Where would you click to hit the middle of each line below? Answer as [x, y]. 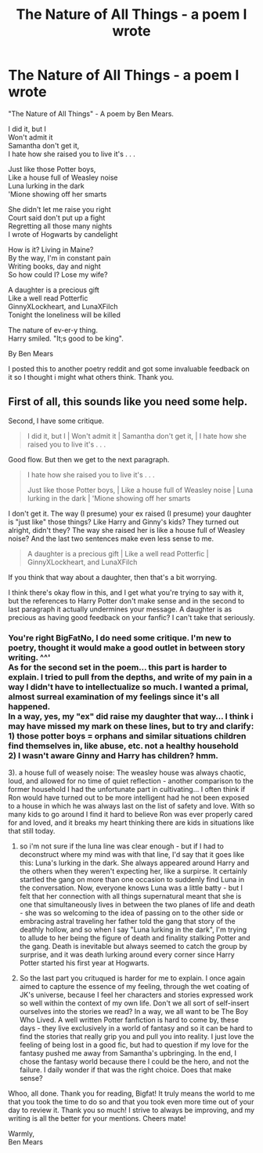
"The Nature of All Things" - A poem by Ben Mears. [91, 113]
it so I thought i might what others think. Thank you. [91, 377]
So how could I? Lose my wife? [58, 274]
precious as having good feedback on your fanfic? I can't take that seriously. [131, 617]
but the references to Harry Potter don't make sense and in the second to [126, 600]
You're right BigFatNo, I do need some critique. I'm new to [120, 637]
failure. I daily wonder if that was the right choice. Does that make [126, 1070]
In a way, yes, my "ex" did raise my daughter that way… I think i [131, 716]
